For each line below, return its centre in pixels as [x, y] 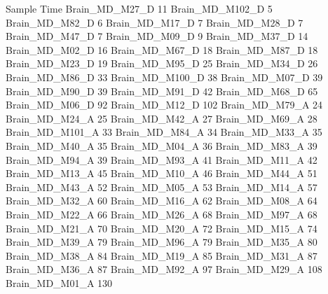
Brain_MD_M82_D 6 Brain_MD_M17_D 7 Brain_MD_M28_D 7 [155, 22]
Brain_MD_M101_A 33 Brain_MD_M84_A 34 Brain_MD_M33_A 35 [164, 132]
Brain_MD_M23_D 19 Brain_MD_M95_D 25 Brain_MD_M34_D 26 [162, 63]
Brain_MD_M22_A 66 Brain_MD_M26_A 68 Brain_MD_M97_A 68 [162, 214]
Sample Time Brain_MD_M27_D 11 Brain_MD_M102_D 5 [139, 8]
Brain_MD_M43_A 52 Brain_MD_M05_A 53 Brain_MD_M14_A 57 [162, 187]
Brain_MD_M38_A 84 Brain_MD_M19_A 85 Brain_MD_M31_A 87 [162, 255]
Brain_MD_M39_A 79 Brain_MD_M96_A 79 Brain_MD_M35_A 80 [162, 242]
